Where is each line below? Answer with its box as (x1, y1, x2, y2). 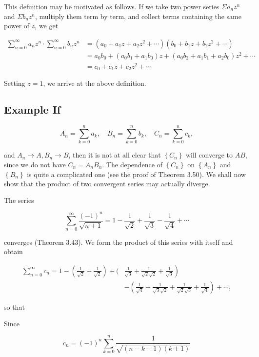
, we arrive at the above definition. (43, 78, 146, 88)
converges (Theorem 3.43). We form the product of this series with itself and (4, 237, 233, 247)
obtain (4, 246, 23, 257)
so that (4, 301, 25, 312)
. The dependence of (102, 159, 162, 169)
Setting (4, 78, 25, 88)
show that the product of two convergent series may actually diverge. (4, 178, 210, 189)
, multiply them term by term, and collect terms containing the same (35, 11, 241, 21)
